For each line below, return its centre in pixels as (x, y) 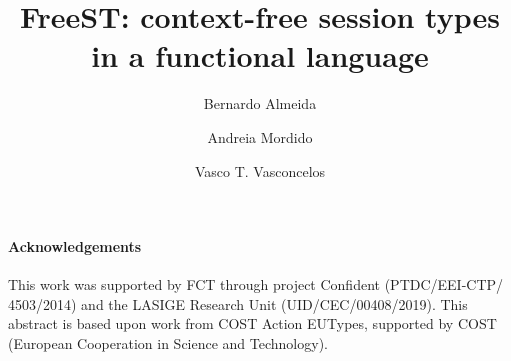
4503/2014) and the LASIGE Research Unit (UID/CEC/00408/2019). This (238, 303)
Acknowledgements (75, 246)
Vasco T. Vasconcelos (260, 170)
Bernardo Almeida (260, 103)
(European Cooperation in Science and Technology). (168, 343)
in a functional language (260, 55)
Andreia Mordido (260, 136)
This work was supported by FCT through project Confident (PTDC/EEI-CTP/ (256, 284)
